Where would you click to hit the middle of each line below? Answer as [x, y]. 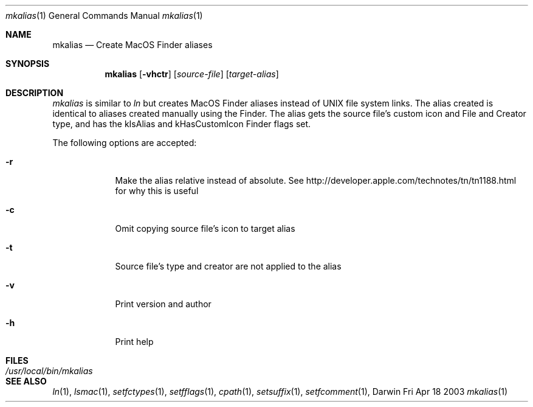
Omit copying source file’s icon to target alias [205, 228]
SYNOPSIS [28, 64]
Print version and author [163, 304]
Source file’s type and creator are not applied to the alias [228, 266]
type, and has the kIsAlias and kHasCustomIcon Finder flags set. [182, 124]
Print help [134, 342]
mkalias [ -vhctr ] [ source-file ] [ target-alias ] [192, 74]
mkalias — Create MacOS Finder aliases [132, 45]
